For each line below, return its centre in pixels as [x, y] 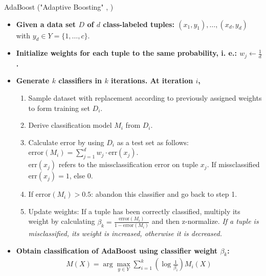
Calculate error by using [66, 142]
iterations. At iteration [152, 80]
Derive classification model [70, 125]
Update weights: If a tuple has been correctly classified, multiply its [134, 211]
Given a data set [46, 24]
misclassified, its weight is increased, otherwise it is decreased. [125, 233]
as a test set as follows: [153, 142]
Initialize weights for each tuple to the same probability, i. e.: [126, 53]
